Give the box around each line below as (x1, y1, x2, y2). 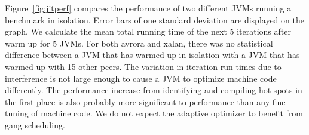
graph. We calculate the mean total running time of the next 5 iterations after (5, 25, 291, 38)
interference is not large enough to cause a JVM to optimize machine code (5, 72, 277, 84)
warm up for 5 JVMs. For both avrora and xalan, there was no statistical (5, 36, 273, 49)
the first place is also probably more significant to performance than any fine (5, 95, 286, 108)
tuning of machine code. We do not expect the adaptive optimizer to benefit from (5, 107, 304, 119)
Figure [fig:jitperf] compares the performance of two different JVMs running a (5, 2, 292, 14)
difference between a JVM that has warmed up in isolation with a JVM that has (5, 48, 300, 61)
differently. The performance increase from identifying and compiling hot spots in (5, 84, 302, 96)
